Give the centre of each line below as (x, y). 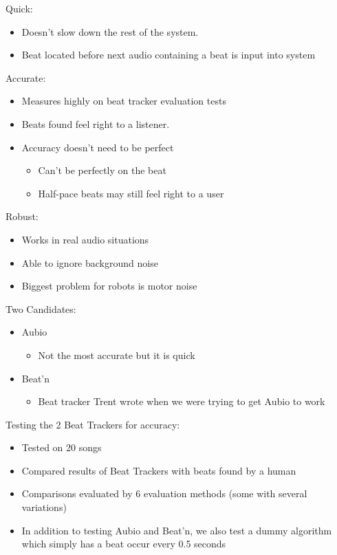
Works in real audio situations (85, 239)
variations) (44, 507)
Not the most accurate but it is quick (117, 355)
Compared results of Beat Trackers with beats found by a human (159, 470)
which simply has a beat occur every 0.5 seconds (124, 544)
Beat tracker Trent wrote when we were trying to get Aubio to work (182, 401)
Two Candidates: (41, 308)
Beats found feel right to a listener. (96, 123)
